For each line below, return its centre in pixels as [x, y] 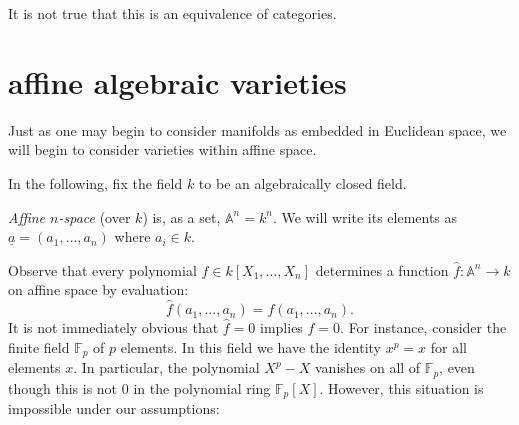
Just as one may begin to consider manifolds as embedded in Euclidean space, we [257, 129]
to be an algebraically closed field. [302, 182]
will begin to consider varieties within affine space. [162, 149]
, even [457, 367]
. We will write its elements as [365, 216]
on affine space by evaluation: [98, 289]
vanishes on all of [367, 367]
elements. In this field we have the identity [251, 346]
